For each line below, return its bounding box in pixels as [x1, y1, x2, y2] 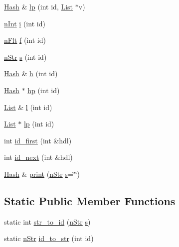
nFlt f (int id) [4, 35, 46, 45]
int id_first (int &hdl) [4, 135, 72, 145]
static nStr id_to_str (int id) [4, 233, 94, 244]
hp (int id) [27, 85, 60, 95]
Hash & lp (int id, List [4, 1, 73, 11]
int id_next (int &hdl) [4, 152, 73, 162]
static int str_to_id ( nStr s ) [4, 216, 91, 227]
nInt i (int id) [4, 18, 45, 28]
